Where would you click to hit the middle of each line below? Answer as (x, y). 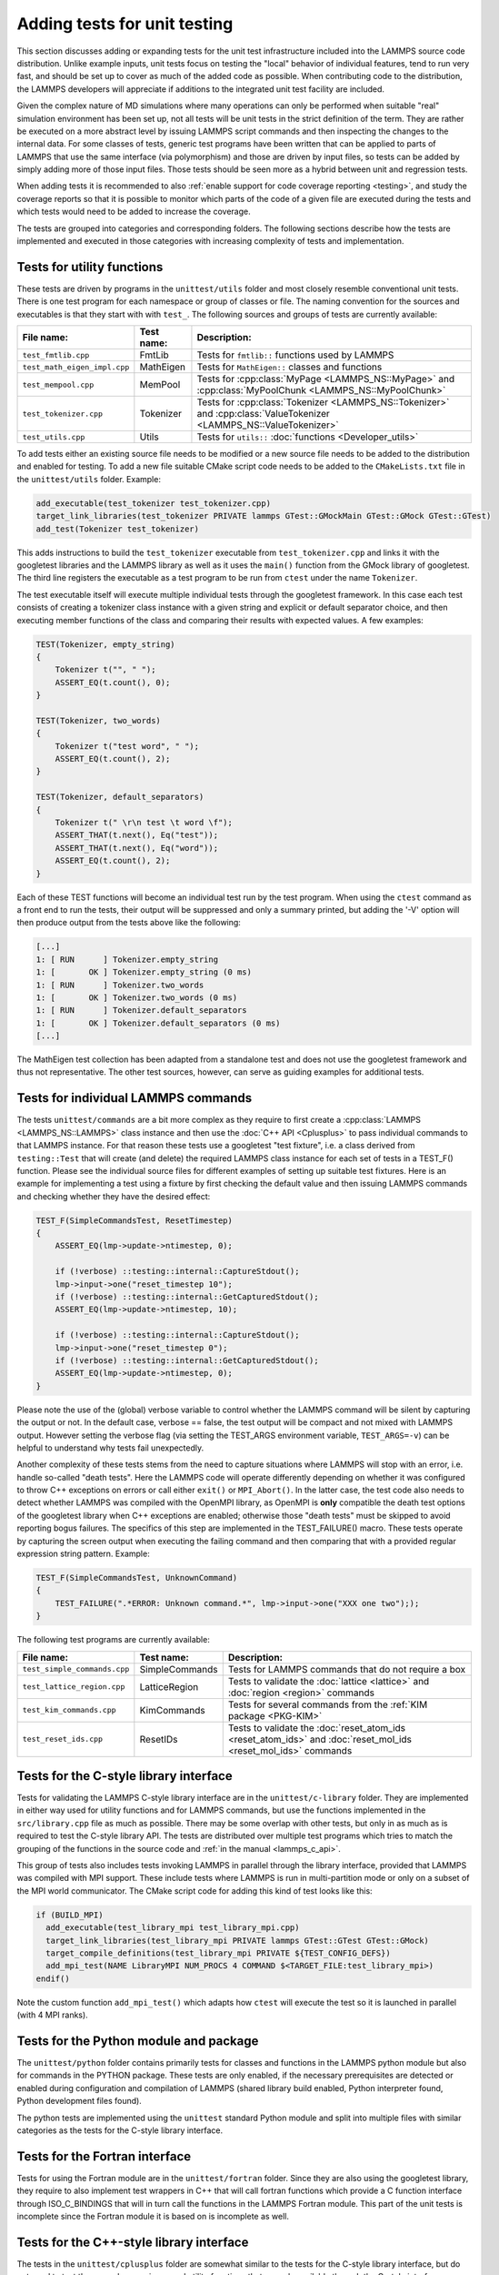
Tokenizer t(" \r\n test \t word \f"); (144, 823)
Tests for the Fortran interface (104, 2156)
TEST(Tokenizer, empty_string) (106, 644)
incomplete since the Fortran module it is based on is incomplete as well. (153, 2217)
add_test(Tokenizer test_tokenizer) (118, 529)
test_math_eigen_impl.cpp (76, 367)
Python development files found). (80, 2101)
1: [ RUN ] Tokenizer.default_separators (141, 1011)
